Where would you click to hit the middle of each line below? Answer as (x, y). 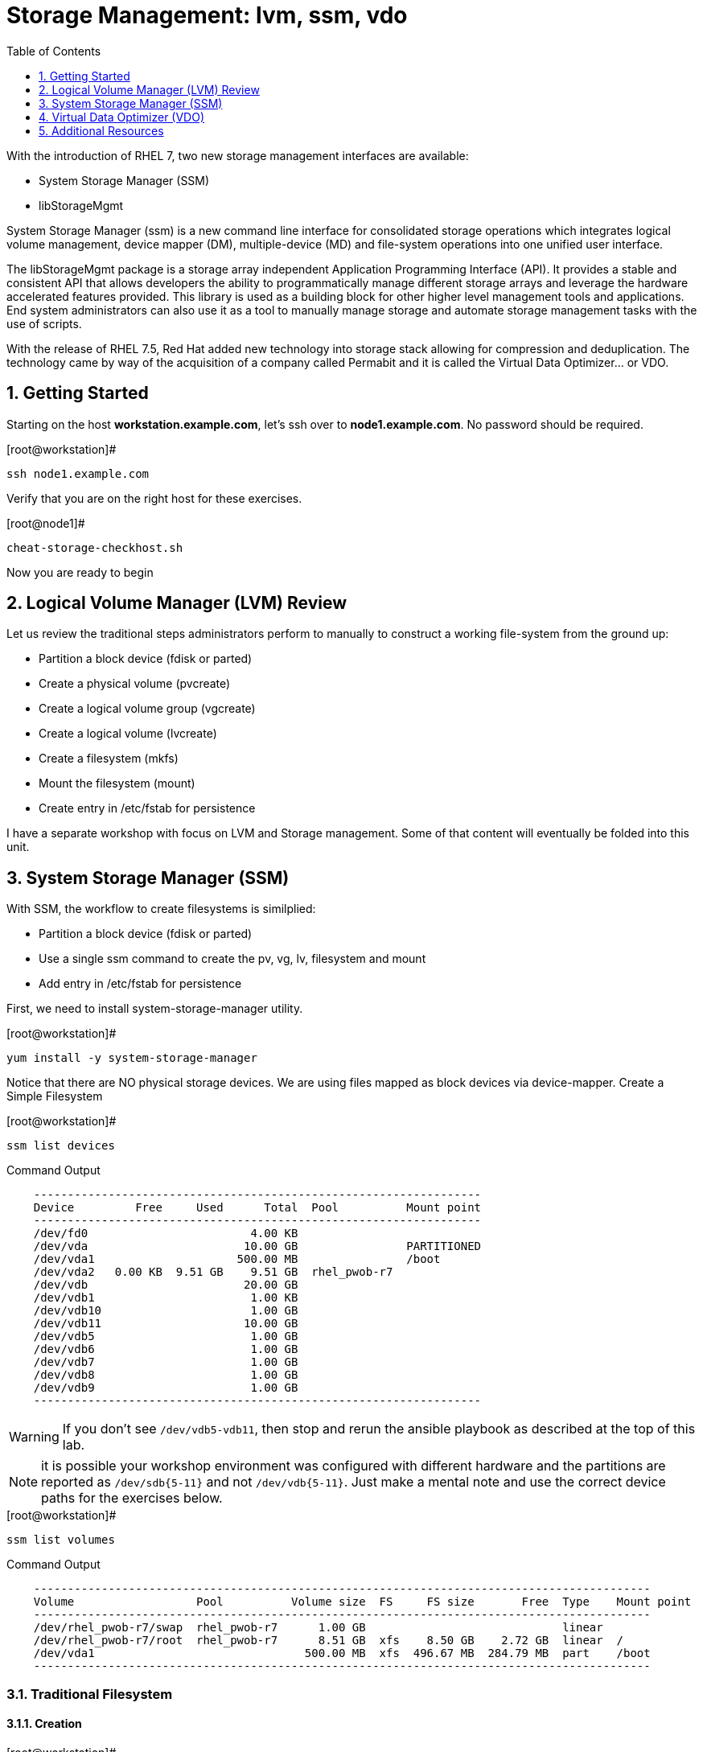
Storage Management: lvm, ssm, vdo (207, 15)
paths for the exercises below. (132, 1498)
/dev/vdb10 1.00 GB (166, 1311)
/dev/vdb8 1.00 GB (166, 1375)
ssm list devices (61, 1146)
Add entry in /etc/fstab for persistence (140, 984)
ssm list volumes (61, 1540)
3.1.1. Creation (44, 1724)
